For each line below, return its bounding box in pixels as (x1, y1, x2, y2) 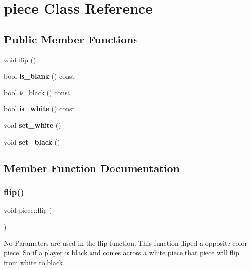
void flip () (4, 54, 36, 64)
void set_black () (4, 136, 60, 146)
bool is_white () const (4, 103, 75, 114)
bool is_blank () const (4, 71, 75, 81)
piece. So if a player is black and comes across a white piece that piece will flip (4, 247, 239, 257)
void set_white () (4, 120, 61, 130)
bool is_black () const (4, 87, 70, 97)
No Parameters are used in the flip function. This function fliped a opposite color (4, 238, 247, 248)
